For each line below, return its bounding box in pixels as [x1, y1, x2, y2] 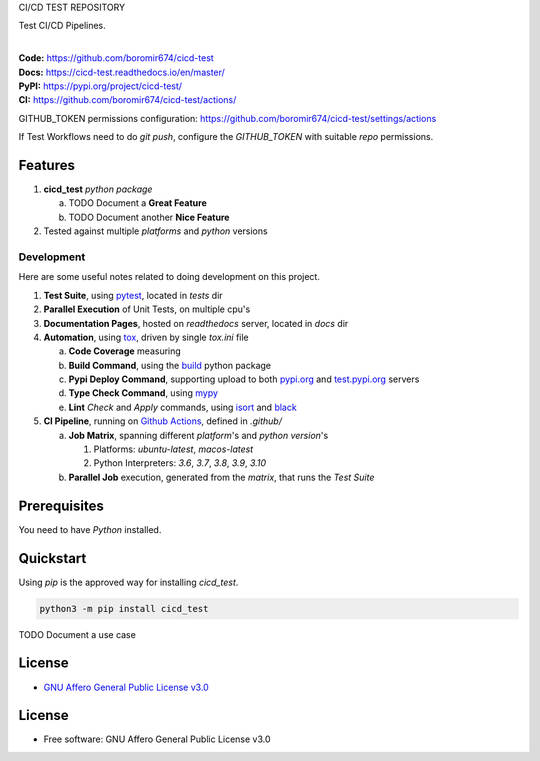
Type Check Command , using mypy [68, 387, 219, 399]
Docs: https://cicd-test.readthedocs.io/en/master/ [18, 66, 225, 78]
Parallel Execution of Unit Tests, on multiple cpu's [43, 303, 251, 315]
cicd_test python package [43, 183, 153, 195]
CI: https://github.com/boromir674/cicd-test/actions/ [18, 94, 237, 106]
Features [18, 156, 75, 174]
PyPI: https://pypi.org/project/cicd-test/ [18, 80, 183, 92]
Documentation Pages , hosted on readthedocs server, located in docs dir [43, 317, 349, 329]
